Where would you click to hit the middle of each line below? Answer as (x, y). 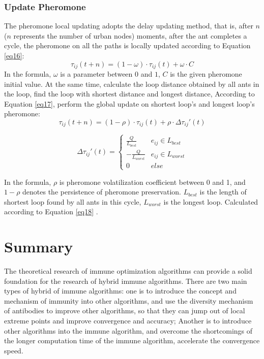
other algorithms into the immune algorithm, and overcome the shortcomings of (128, 330)
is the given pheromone (206, 74)
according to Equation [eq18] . (51, 211)
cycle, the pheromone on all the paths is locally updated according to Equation (127, 45)
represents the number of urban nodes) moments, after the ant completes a (130, 35)
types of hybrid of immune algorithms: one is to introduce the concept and (120, 291)
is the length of (223, 192)
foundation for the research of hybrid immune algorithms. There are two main (126, 281)
